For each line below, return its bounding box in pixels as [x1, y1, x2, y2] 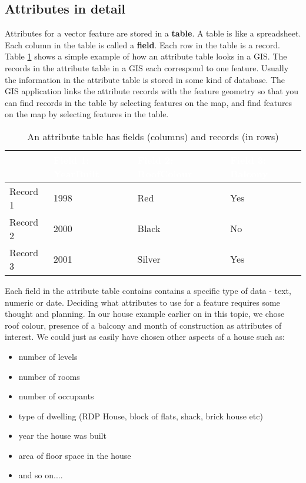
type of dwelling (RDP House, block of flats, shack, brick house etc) [18, 409, 263, 422]
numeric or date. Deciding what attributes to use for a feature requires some [5, 296, 280, 308]
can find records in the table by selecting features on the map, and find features [5, 96, 292, 108]
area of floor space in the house [18, 449, 131, 461]
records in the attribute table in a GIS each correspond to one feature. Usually [5, 61, 289, 74]
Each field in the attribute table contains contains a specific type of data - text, [5, 284, 291, 296]
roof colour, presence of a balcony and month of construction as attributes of [5, 319, 282, 331]
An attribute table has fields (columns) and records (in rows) [27, 129, 279, 143]
